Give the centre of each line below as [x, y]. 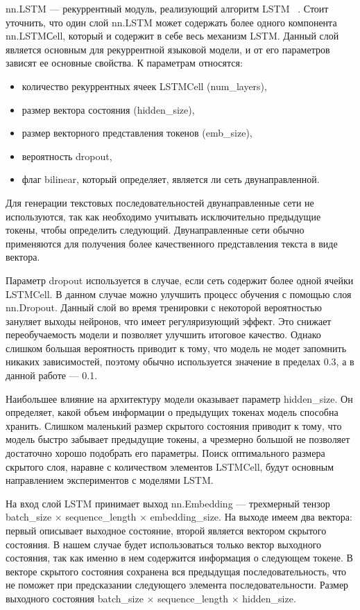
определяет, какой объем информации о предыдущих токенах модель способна [172, 412]
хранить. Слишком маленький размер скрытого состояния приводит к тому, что [174, 425]
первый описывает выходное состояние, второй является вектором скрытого [166, 530]
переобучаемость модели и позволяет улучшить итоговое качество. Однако [163, 334]
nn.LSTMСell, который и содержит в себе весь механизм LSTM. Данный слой [172, 36]
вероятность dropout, [67, 156]
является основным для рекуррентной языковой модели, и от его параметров [168, 49]
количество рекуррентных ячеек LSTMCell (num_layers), [144, 86]
